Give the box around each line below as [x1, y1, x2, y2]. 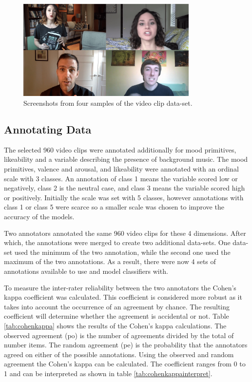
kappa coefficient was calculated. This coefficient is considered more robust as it [4, 292, 242, 302]
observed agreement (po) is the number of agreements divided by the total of [4, 330, 234, 340]
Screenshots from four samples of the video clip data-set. [23, 98, 193, 108]
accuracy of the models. [4, 211, 75, 221]
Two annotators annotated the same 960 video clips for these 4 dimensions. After [4, 228, 246, 238]
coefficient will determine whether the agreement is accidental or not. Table [4, 311, 229, 321]
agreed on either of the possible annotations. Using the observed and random [4, 349, 234, 359]
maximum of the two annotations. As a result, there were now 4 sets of [4, 256, 216, 267]
